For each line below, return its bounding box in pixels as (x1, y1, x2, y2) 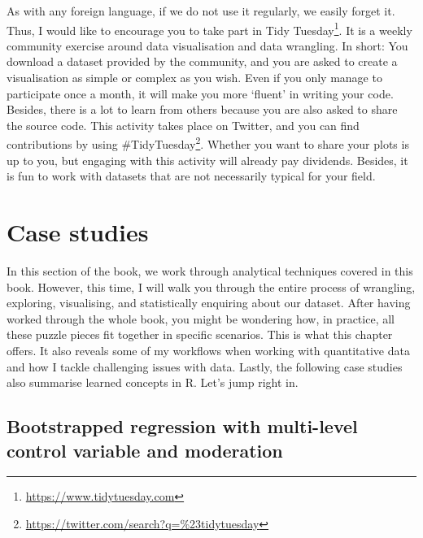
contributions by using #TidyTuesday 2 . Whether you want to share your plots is (7, 133, 409, 153)
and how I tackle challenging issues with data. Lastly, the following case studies (7, 358, 403, 375)
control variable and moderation (7, 437, 283, 462)
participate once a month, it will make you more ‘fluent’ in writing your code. (7, 85, 394, 102)
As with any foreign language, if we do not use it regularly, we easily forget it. (7, 2, 395, 19)
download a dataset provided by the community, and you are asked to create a (7, 53, 398, 70)
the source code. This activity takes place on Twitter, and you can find (7, 116, 360, 133)
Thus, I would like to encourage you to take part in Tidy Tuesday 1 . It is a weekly (7, 19, 412, 38)
